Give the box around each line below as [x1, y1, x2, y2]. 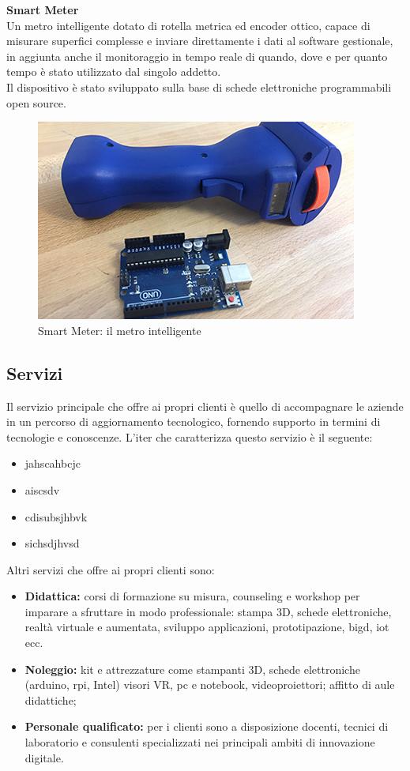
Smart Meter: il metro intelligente [38, 322, 201, 338]
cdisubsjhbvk [24, 508, 88, 525]
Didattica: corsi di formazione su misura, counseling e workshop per [24, 588, 360, 604]
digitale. [24, 749, 64, 765]
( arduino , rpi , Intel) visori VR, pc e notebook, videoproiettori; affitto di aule [24, 676, 395, 693]
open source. [6, 94, 66, 111]
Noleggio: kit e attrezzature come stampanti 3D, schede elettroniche [24, 660, 360, 677]
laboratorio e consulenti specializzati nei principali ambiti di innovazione [24, 734, 375, 750]
